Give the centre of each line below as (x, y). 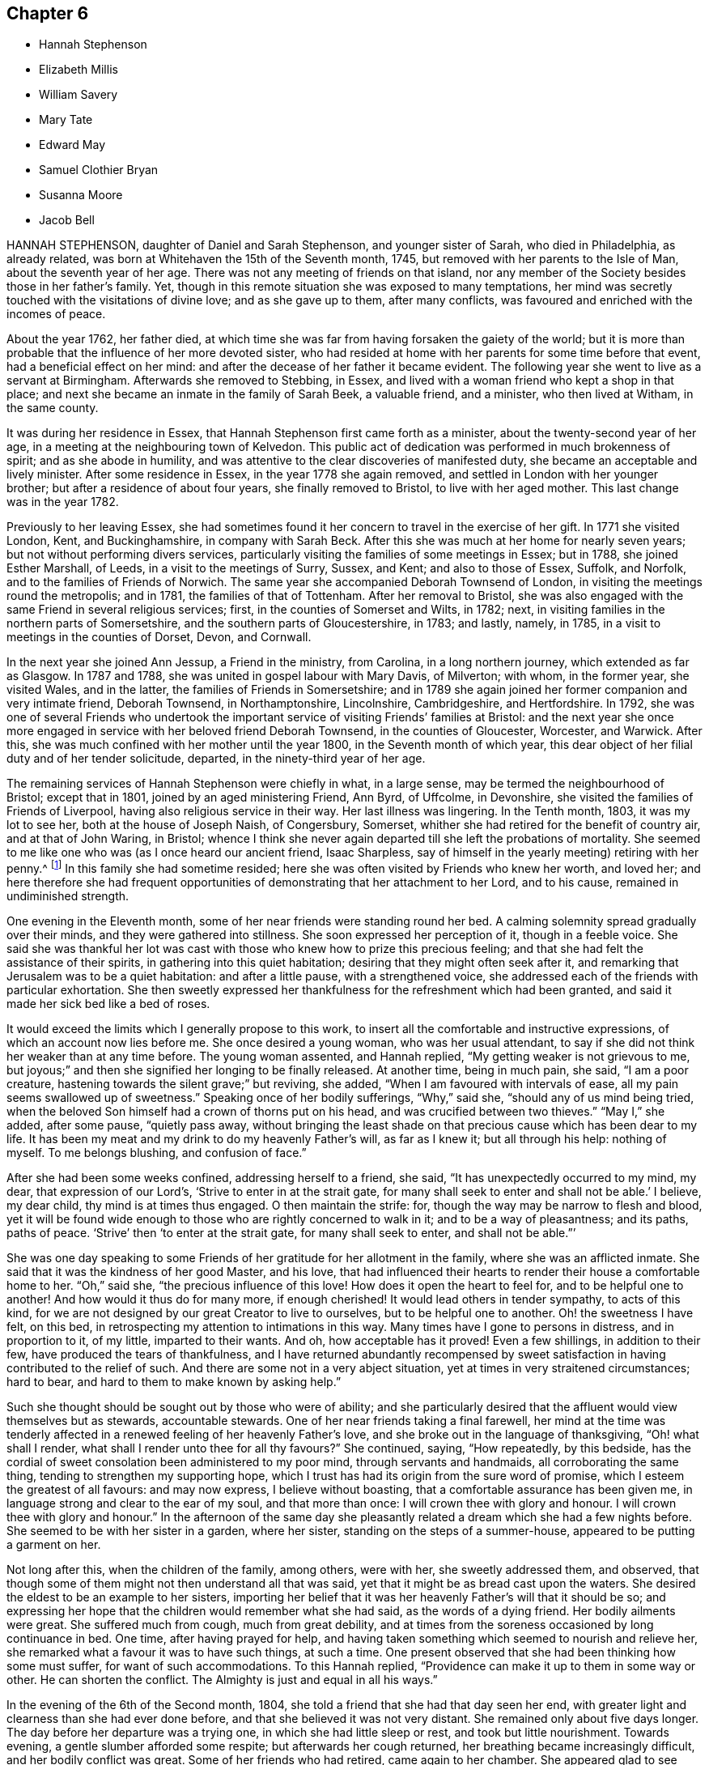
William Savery (79, 95)
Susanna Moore (81, 195)
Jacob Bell (67, 220)
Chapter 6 (48, 13)
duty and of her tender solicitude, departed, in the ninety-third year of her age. (216, 759)
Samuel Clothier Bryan (99, 170)
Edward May (72, 145)
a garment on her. (54, 1545)
